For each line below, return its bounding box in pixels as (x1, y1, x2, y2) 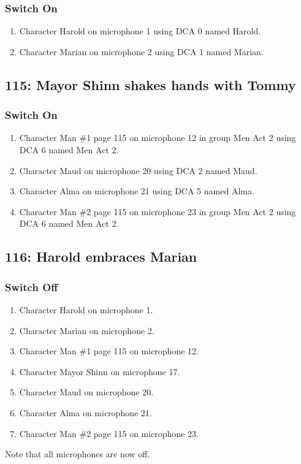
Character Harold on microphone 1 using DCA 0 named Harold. (19, 25, 261, 37)
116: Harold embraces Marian (5, 247, 197, 266)
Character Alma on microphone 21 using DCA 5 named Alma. (19, 184, 254, 197)
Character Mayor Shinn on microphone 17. (19, 365, 180, 378)
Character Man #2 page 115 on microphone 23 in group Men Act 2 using (19, 205, 296, 218)
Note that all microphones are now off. (5, 447, 150, 460)
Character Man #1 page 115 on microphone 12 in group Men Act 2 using (19, 131, 296, 144)
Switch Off (5, 279, 58, 294)
